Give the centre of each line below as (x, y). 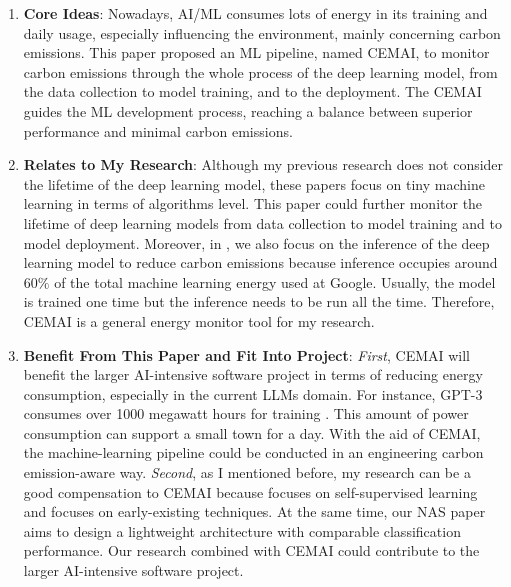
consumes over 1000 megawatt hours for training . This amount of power (246, 413)
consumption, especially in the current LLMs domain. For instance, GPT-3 (253, 393)
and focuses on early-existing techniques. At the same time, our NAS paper (254, 511)
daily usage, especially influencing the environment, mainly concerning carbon (262, 32)
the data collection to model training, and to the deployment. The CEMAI (252, 91)
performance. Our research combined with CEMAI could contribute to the (251, 550)
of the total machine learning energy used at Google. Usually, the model (275, 281)
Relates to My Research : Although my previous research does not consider (263, 164)
